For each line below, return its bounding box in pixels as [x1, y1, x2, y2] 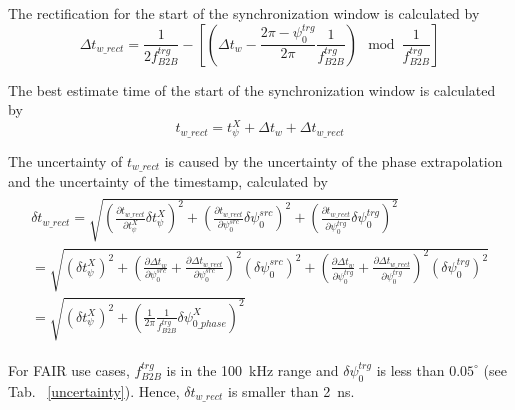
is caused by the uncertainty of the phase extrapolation [164, 151, 503, 172]
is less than [376, 359, 445, 380]
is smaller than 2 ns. [228, 380, 355, 401]
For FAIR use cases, [8, 359, 130, 380]
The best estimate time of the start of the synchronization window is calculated [8, 79, 496, 100]
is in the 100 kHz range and [166, 359, 339, 380]
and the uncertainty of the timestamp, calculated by [8, 171, 328, 192]
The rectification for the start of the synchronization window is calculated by [8, 3, 480, 23]
